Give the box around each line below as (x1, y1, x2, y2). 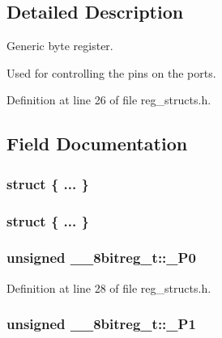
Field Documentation (6, 131, 188, 156)
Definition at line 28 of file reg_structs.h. (6, 279, 211, 296)
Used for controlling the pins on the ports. (6, 64, 216, 81)
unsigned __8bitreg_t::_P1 (6, 314, 196, 334)
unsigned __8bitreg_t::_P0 (6, 247, 196, 268)
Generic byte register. (6, 37, 113, 54)
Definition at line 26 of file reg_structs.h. (6, 91, 211, 108)
